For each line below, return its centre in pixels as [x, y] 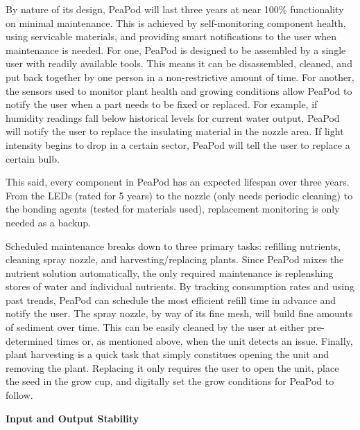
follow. [19, 395]
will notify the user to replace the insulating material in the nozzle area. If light [175, 131]
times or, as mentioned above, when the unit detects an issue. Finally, [205, 340]
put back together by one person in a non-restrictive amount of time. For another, [180, 77]
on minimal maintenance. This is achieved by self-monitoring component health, [176, 23]
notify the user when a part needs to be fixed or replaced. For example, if [162, 104]
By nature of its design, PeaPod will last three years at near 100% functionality [175, 9]
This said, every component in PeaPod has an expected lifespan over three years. [178, 182]
